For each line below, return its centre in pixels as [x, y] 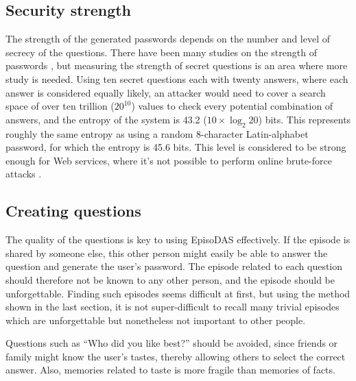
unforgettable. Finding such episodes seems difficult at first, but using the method [178, 293]
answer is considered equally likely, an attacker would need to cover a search [166, 92]
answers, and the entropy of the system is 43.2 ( [106, 119]
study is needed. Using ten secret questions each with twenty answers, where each [177, 78]
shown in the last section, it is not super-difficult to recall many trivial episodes [173, 307]
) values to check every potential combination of [232, 106]
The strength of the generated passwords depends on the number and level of [168, 39]
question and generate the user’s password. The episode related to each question [174, 266]
